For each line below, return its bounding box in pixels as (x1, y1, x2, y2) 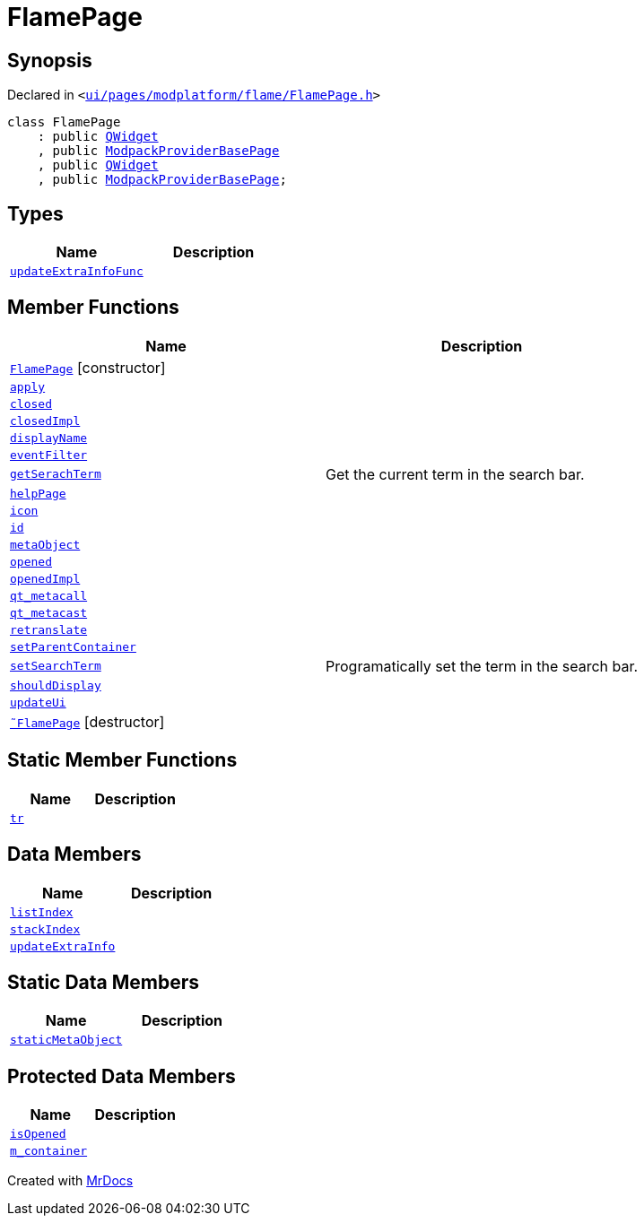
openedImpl (10, 571, 81, 585)
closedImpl (10, 413, 81, 428)
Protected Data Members (7, 1064, 236, 1088)
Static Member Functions (7, 749, 238, 772)
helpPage (10, 486, 66, 500)
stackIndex (10, 922, 81, 936)
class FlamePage (7, 115, 121, 130)
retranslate (10, 622, 88, 637)
